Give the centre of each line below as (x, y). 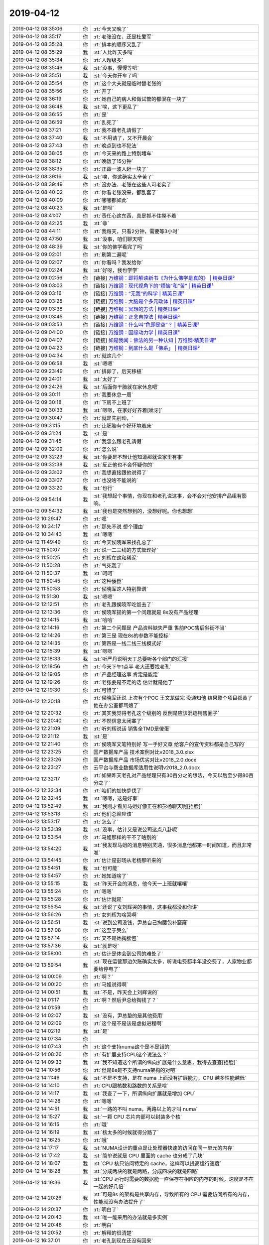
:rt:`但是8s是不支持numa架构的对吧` (135, 1070)
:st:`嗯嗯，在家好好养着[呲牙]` (128, 410)
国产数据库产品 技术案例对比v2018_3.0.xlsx (144, 752)
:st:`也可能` (106, 868)
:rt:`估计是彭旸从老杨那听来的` (128, 860)
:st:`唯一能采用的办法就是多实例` (131, 1217)
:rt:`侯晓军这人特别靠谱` (121, 589)
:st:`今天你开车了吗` (116, 76)
